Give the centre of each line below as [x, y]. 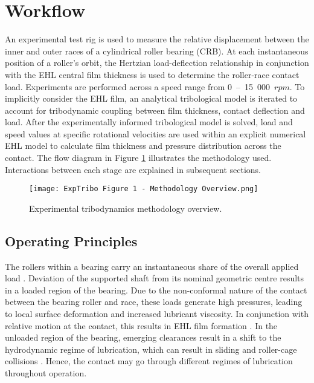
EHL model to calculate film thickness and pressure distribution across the [143, 146]
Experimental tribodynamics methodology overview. [126, 208]
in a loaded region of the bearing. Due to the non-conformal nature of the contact [156, 290]
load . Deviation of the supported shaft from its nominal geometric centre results [155, 278]
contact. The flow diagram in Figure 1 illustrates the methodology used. [138, 158]
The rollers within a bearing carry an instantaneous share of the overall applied [152, 266]
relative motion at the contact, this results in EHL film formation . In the [141, 325]
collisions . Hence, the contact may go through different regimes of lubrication [149, 361]
